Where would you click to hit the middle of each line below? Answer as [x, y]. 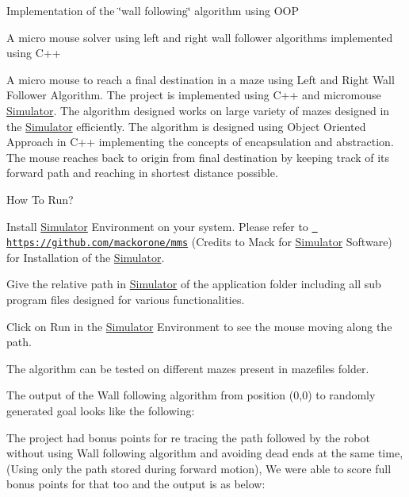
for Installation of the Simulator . [86, 257]
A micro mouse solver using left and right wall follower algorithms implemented [200, 37]
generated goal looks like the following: [101, 410]
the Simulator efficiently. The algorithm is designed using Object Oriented [186, 126]
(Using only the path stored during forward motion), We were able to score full [199, 468]
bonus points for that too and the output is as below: [136, 484]
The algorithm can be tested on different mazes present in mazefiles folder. [188, 368]
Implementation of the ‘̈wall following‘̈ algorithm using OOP [153, 10]
